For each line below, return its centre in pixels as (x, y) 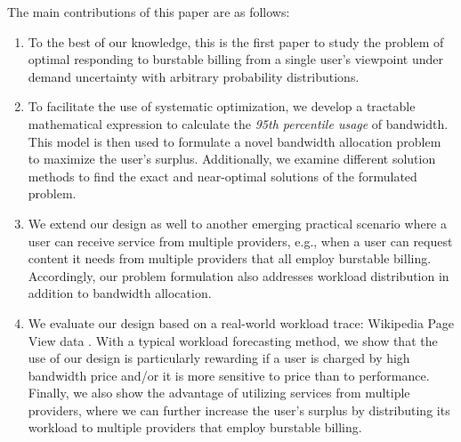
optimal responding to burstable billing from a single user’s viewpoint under (235, 59)
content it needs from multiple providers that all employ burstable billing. (230, 258)
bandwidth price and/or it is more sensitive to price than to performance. (229, 375)
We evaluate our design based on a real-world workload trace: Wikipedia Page (241, 322)
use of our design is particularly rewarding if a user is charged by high (219, 358)
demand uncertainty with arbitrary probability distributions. (194, 76)
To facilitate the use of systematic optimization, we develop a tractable (222, 106)
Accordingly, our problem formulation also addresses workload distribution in (239, 275)
